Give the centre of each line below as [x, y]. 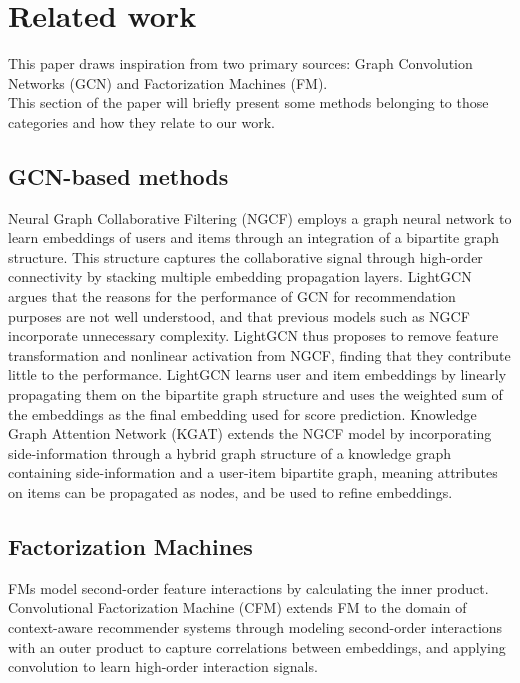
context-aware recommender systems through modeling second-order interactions [255, 627]
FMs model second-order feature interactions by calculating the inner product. [248, 587]
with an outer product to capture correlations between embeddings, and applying [257, 646]
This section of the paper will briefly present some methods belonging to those [248, 102]
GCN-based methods [118, 175]
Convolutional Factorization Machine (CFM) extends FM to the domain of [237, 607]
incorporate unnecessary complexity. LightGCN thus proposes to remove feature [253, 335]
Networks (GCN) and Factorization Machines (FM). [168, 82]
